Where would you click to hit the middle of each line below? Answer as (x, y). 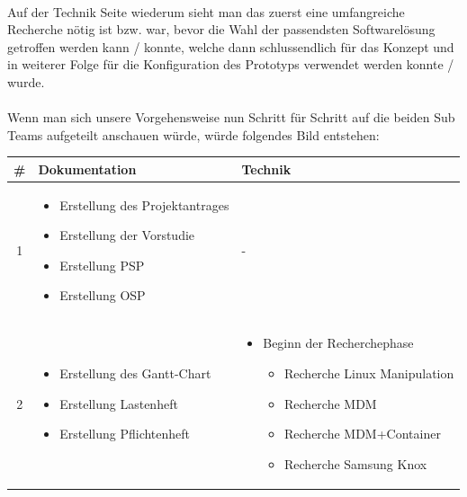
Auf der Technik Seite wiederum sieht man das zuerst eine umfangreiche (206, 11)
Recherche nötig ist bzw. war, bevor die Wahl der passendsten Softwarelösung (221, 29)
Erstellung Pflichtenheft (125, 434)
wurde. (26, 81)
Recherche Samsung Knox (356, 463)
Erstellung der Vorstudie (127, 235)
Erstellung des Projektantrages (144, 204)
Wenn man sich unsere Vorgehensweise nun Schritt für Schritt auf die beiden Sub (231, 117)
